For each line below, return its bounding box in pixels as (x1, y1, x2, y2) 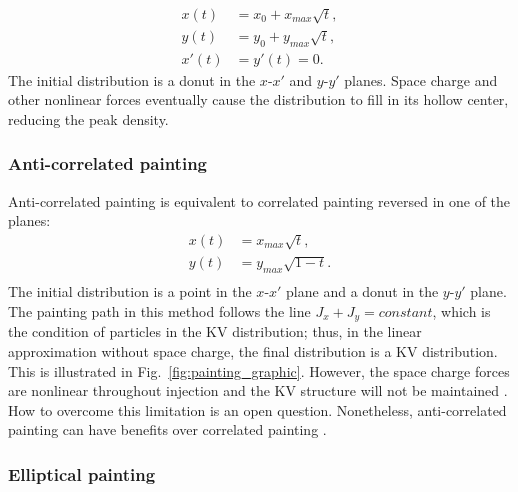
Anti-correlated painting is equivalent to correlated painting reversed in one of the (8, 190, 511, 211)
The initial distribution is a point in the (8, 281, 252, 302)
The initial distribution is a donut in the (8, 69, 256, 90)
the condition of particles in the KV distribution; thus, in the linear (8, 321, 422, 342)
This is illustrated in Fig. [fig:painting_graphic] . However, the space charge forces (8, 360, 510, 381)
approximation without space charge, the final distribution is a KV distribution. (8, 340, 498, 361)
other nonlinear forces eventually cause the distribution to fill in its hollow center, (8, 89, 509, 110)
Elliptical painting (8, 461, 156, 486)
